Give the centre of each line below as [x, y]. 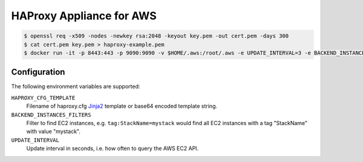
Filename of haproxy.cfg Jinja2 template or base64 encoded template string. [122, 106]
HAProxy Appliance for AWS [84, 16]
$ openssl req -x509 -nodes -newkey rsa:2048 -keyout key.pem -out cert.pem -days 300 [156, 36]
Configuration [38, 72]
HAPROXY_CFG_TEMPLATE [43, 98]
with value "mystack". [54, 131]
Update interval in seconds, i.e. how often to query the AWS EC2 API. [113, 149]
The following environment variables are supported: [76, 86]
